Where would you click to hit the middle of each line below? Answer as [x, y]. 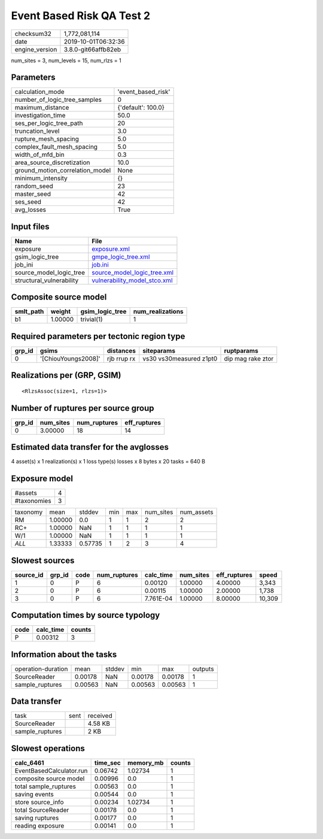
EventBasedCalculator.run [51, 771]
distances [121, 351]
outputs [203, 669]
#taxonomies [33, 501]
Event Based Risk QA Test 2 [81, 16]
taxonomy [29, 512]
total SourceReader [42, 810]
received [100, 716]
